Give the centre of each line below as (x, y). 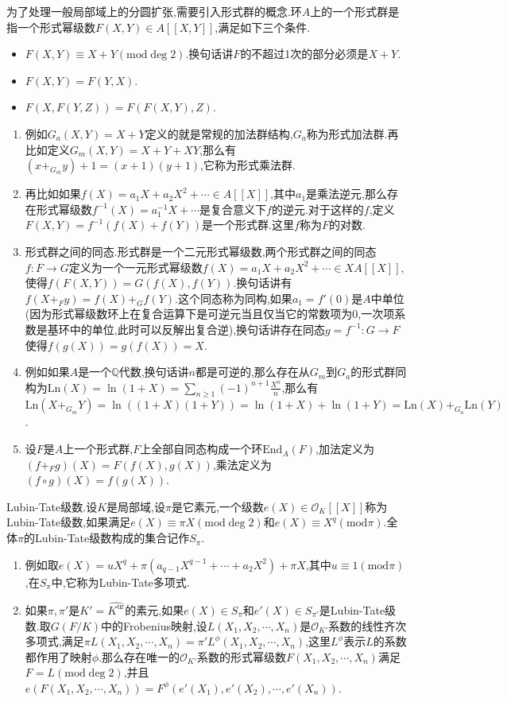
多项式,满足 (54, 641)
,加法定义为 (345, 449)
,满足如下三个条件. (263, 27)
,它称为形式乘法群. (248, 165)
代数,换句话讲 (154, 372)
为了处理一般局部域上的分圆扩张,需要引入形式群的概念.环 (154, 11)
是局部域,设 (136, 506)
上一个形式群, (98, 449)
